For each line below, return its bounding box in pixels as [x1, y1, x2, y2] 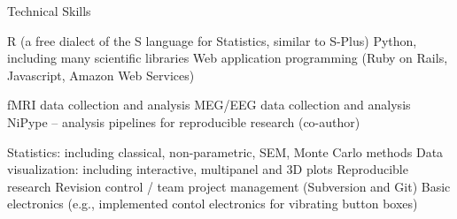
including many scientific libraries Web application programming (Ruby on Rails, [7, 49, 448, 67]
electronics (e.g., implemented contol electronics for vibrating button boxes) [7, 194, 418, 213]
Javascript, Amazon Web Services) [7, 65, 195, 84]
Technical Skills [7, 2, 91, 19]
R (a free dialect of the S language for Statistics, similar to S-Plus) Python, [7, 31, 417, 49]
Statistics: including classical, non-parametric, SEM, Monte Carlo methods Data [7, 142, 444, 161]
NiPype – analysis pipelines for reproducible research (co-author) [7, 112, 360, 131]
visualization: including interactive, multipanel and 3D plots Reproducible [7, 160, 408, 178]
